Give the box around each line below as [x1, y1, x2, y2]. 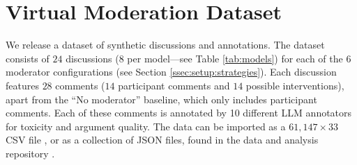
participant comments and [118, 78, 230, 92]
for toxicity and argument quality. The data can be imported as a [6, 119, 286, 133]
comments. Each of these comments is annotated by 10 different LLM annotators [6, 105, 352, 120]
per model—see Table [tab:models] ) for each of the [127, 51, 343, 65]
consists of [6, 51, 50, 65]
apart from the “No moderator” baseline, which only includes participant [6, 92, 317, 106]
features [6, 78, 39, 92]
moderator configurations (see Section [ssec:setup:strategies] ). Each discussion [6, 64, 337, 79]
